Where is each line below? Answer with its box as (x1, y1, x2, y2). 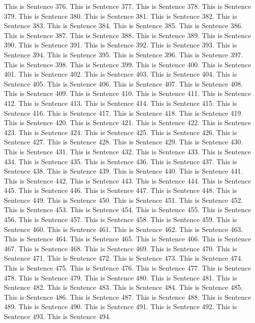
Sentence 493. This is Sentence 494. (4, 311, 111, 321)
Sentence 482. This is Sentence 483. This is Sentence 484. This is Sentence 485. (4, 282, 243, 292)
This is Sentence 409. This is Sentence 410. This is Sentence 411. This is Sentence (4, 88, 251, 98)
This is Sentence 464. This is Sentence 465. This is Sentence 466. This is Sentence (4, 233, 251, 244)
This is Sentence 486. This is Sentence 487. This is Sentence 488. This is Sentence (4, 291, 251, 302)
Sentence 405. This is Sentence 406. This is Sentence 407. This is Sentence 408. (4, 78, 243, 89)
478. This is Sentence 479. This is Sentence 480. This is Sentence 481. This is (4, 272, 237, 282)
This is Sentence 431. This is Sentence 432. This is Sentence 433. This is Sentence (4, 146, 251, 156)
